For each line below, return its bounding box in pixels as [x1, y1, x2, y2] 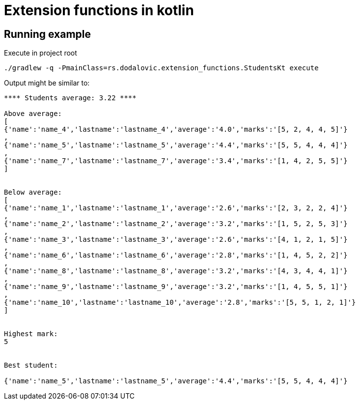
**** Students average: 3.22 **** [4, 94, 137, 102]
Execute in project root [4, 49, 77, 58]
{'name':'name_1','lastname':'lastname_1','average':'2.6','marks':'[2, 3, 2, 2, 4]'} [4, 204, 348, 212]
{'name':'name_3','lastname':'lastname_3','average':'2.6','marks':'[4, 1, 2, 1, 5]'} [4, 235, 348, 244]
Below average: [4, 188, 62, 197]
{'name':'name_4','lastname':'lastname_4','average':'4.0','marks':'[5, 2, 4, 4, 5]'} [4, 125, 348, 134]
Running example [4, 28, 91, 40]
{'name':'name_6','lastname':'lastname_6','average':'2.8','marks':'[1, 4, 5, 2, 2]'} [4, 251, 348, 260]
